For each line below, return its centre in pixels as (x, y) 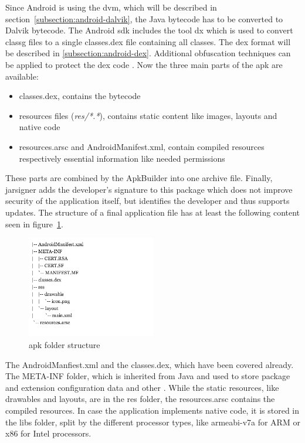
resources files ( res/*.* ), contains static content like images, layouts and (148, 115)
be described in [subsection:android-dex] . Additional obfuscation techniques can (148, 53)
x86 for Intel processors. (48, 433)
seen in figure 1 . (34, 224)
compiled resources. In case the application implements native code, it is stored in (152, 410)
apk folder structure (65, 345)
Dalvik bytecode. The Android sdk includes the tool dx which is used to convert (149, 30)
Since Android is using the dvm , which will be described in (111, 7)
